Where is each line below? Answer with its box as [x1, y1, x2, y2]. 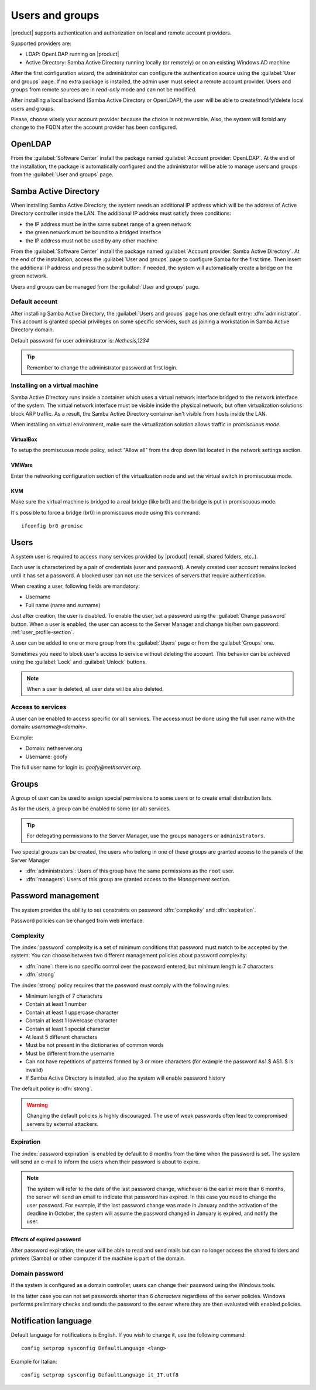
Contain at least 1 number [25, 1001, 87, 1008]
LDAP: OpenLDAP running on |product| [25, 50, 119, 58]
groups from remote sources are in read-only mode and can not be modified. [11, 85, 197, 93]
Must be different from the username [25, 1050, 115, 1057]
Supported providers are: [11, 40, 71, 47]
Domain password [11, 1269, 64, 1278]
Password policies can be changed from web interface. [11, 917, 145, 924]
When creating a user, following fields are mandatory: [11, 583, 140, 590]
